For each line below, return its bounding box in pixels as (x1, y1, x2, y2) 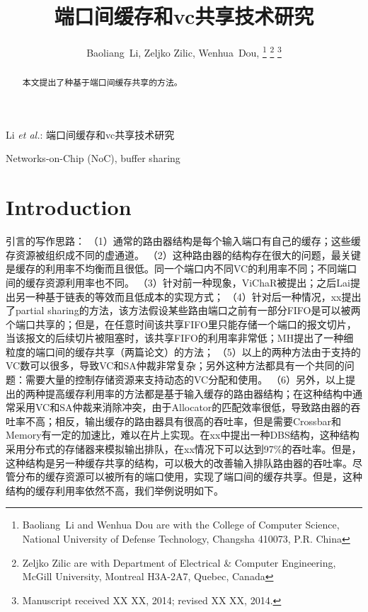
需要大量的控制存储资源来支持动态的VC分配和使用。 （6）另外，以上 (25, 372, 345, 387)
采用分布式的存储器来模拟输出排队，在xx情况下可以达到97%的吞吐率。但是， (6, 441, 362, 456)
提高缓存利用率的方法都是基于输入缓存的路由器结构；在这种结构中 (45, 386, 352, 400)
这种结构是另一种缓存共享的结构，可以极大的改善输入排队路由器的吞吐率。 (6, 455, 352, 470)
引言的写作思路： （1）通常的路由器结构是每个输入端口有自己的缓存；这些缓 (6, 233, 361, 248)
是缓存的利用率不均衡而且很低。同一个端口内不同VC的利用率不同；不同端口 (6, 261, 357, 276)
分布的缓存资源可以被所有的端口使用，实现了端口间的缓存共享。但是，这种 (15, 469, 362, 484)
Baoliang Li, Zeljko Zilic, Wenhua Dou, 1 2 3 (86, 43, 282, 59)
